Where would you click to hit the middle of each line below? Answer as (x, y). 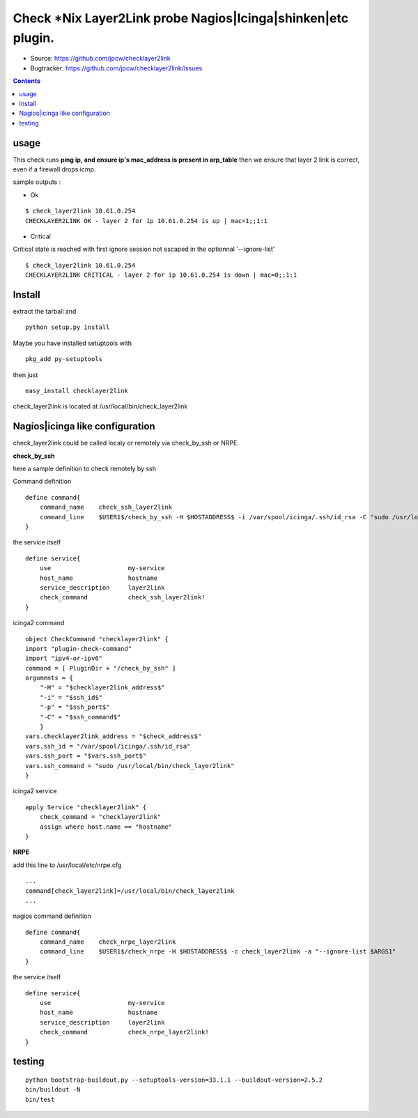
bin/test (40, 1099)
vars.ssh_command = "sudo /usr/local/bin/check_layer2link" (130, 766)
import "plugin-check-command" (79, 649)
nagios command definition (52, 916)
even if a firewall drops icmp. (54, 169)
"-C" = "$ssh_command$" (80, 717)
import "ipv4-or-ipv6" (64, 658)
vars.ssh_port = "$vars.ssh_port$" (86, 756)
